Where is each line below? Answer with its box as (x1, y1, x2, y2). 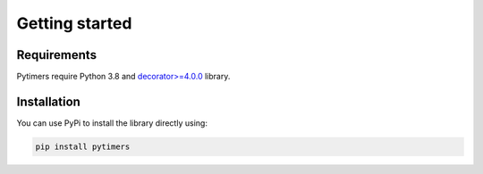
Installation (16, 94, 80, 109)
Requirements (16, 47, 97, 62)
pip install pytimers (35, 141, 131, 152)
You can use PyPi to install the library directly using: (16, 117, 208, 128)
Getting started (16, 13, 132, 33)
